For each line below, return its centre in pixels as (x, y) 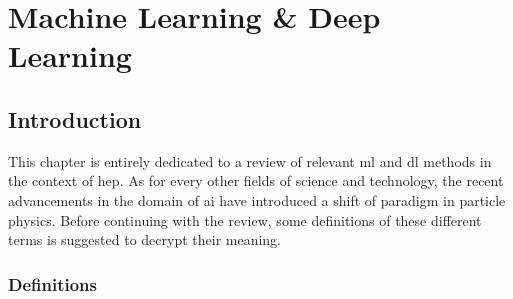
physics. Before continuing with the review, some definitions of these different (245, 219)
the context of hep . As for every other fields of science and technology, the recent (256, 180)
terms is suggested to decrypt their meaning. (145, 239)
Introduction (75, 118)
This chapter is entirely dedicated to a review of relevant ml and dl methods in (250, 160)
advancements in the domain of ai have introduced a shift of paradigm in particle (257, 199)
